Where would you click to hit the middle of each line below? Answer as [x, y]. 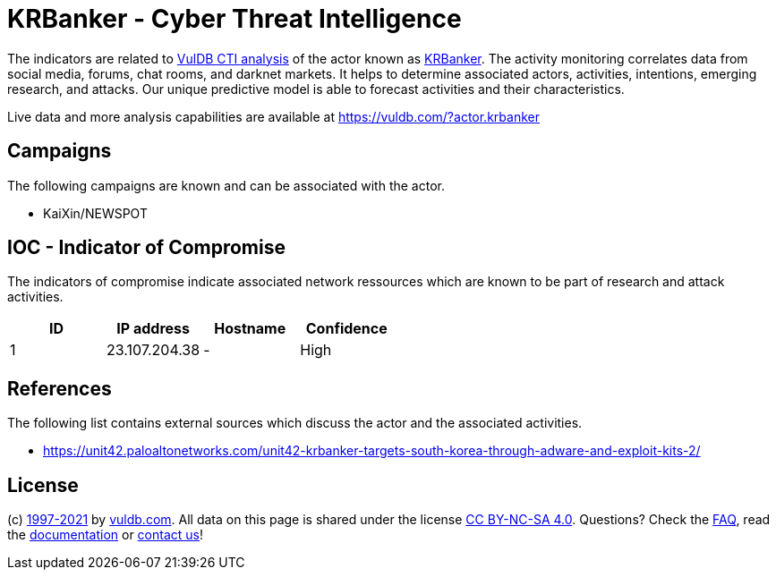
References [60, 388]
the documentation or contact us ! [105, 535]
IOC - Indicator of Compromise [146, 248]
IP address [153, 329]
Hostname [250, 329]
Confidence [346, 329]
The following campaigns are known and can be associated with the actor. [226, 185]
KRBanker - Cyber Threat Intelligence [235, 19]
